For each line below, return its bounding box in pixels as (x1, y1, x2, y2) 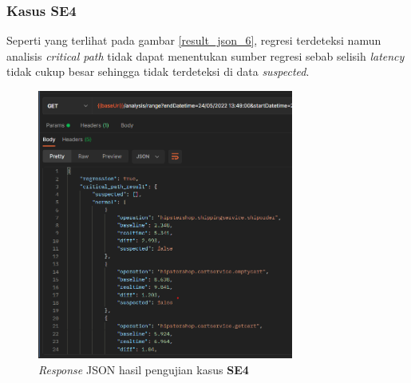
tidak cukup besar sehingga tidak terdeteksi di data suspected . (6, 63, 310, 80)
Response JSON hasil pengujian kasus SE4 (38, 361, 249, 377)
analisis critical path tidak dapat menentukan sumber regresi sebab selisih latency (6, 47, 405, 64)
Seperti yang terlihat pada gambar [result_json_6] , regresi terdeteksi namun (6, 32, 381, 49)
